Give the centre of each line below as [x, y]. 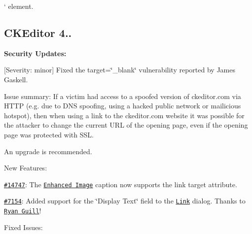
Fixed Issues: [23, 227]
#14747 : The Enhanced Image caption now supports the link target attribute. [121, 184]
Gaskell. [16, 79]
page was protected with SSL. [49, 134]
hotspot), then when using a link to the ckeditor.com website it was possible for [124, 115]
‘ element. [19, 6]
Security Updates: [35, 53]
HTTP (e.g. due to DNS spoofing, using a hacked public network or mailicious [123, 106]
